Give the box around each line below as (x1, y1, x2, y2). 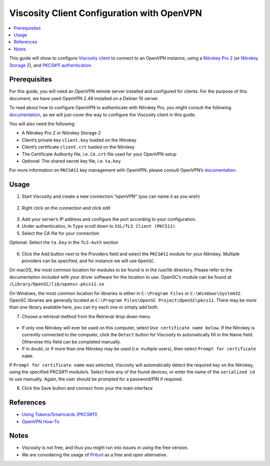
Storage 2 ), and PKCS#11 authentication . (9, 62, 92, 68)
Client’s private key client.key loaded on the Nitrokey (21, 137, 137, 143)
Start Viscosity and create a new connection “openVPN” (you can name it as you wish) (21, 193, 200, 200)
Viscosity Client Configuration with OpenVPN (9, 8, 202, 19)
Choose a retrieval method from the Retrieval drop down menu (21, 313, 151, 319)
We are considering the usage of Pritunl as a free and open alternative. (21, 451, 167, 457)
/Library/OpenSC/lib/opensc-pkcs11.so (9, 281, 104, 287)
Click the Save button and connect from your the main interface (21, 385, 153, 391)
